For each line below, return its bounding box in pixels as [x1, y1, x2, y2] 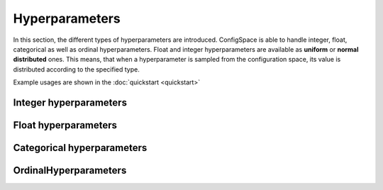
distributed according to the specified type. [13, 65, 140, 74]
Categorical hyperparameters [13, 142, 148, 154]
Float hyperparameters [13, 119, 117, 131]
